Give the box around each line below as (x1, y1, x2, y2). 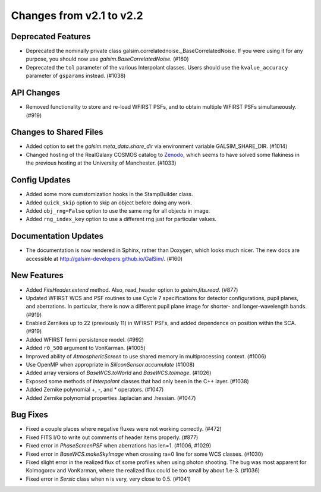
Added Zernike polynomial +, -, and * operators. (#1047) (26, 386, 164, 393)
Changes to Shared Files (11, 127, 103, 137)
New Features (11, 270, 64, 280)
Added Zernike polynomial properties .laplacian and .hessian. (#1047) (26, 394, 196, 401)
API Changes (11, 88, 61, 98)
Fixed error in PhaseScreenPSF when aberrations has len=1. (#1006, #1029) (26, 442, 212, 449)
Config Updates (11, 175, 71, 185)
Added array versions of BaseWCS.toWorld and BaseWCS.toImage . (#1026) (26, 369, 212, 377)
